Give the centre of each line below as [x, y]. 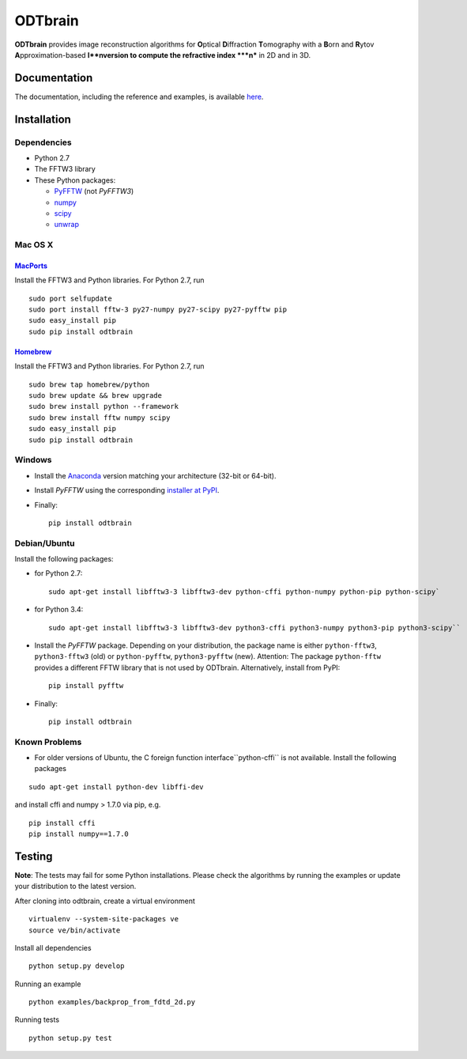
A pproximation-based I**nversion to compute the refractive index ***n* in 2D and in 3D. [163, 55]
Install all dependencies [53, 947]
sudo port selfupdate [70, 298]
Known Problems [48, 742]
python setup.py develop [77, 966]
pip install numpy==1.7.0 [79, 834]
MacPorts [31, 266]
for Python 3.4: [59, 610]
